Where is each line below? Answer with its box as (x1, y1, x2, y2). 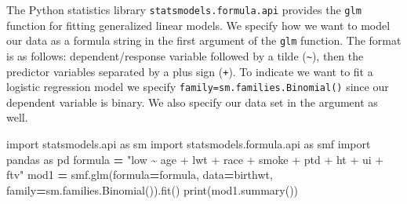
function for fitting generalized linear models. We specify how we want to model (6, 16, 391, 33)
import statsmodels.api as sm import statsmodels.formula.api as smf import (6, 136, 371, 152)
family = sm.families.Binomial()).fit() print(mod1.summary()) (6, 181, 299, 198)
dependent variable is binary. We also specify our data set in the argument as (6, 93, 378, 110)
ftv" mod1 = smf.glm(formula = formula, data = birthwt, (6, 166, 273, 183)
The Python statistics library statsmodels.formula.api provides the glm (6, 2, 362, 17)
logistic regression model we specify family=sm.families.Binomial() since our (6, 78, 389, 95)
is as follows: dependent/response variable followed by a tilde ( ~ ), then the (6, 47, 364, 64)
